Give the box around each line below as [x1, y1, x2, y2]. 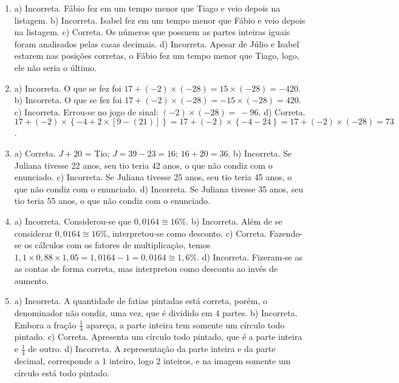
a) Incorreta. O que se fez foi [14, 81, 121, 94]
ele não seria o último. [14, 61, 97, 73]
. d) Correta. [258, 105, 305, 118]
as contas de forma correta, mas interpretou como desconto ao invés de [14, 262, 278, 275]
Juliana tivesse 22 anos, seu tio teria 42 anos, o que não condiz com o [14, 158, 273, 171]
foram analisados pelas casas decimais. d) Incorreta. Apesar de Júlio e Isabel [14, 37, 299, 50]
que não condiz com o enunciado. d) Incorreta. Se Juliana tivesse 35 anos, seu [14, 182, 304, 195]
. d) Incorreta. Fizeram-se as [197, 250, 302, 263]
